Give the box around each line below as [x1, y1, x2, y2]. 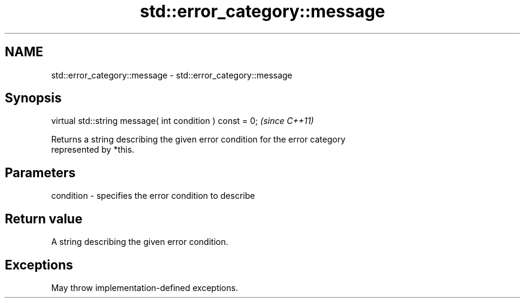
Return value [5, 211, 83, 226]
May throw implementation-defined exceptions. [51, 282, 239, 293]
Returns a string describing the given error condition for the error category [51, 134, 346, 145]
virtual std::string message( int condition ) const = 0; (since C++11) [51, 116, 314, 126]
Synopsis [5, 90, 62, 106]
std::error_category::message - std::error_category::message [51, 69, 292, 80]
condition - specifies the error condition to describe [51, 190, 255, 201]
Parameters [5, 165, 76, 180]
